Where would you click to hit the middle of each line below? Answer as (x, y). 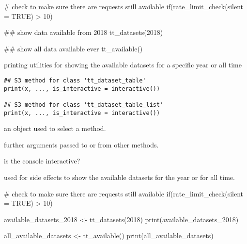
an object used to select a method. (55, 128)
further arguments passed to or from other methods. (81, 144)
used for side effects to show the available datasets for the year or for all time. (119, 177)
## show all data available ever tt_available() (73, 48)
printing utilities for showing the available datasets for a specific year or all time (123, 65)
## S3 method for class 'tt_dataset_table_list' (84, 105)
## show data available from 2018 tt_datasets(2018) (84, 32)
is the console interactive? (42, 161)
